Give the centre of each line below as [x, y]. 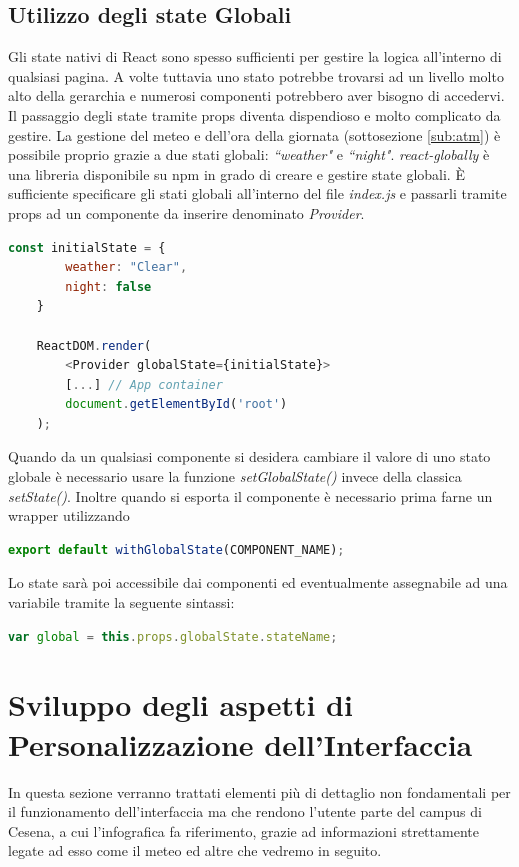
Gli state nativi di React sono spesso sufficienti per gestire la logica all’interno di [255, 56]
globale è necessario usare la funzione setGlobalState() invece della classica [235, 476]
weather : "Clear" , [126, 267]
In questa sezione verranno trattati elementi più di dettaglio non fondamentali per [259, 791]
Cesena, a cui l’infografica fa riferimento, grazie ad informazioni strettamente [243, 830]
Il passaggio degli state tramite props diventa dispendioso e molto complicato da [254, 114]
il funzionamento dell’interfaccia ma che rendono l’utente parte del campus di [245, 811]
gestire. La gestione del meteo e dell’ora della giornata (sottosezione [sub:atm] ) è [254, 134]
